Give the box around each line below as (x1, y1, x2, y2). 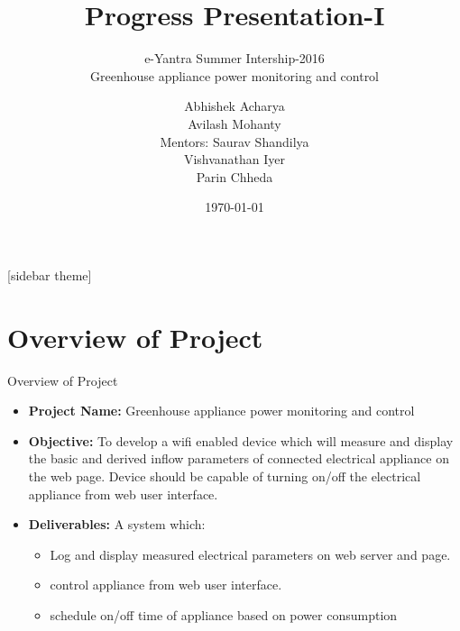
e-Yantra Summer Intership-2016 (144, 49, 325, 68)
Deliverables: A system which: (28, 515, 206, 534)
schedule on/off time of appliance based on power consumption (50, 605, 398, 624)
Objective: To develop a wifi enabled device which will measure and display (28, 431, 454, 450)
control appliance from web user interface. (50, 575, 282, 594)
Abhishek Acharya (184, 96, 285, 115)
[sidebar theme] (7, 265, 92, 284)
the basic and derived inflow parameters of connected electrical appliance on (28, 449, 449, 468)
